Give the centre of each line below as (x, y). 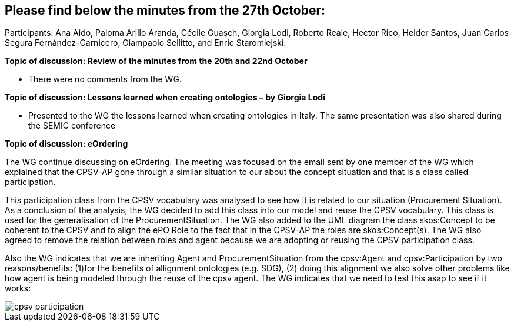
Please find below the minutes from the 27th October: (165, 10)
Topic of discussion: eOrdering (66, 144)
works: (18, 288)
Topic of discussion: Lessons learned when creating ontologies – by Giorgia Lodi (165, 98)
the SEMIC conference (72, 126)
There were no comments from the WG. (105, 79)
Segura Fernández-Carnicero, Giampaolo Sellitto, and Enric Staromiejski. (146, 43)
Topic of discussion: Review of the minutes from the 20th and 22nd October (156, 61)
